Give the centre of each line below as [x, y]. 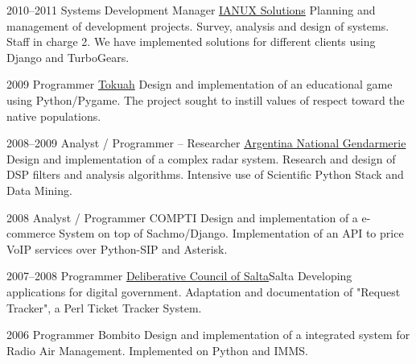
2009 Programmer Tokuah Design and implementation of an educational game [200, 84]
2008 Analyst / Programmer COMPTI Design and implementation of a [182, 217]
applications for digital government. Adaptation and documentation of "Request [204, 291]
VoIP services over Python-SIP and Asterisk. [117, 248]
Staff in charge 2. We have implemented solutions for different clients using [191, 41]
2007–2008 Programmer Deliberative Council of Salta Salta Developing [179, 276]
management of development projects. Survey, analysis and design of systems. [198, 25]
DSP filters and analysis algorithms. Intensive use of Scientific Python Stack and [205, 174]
